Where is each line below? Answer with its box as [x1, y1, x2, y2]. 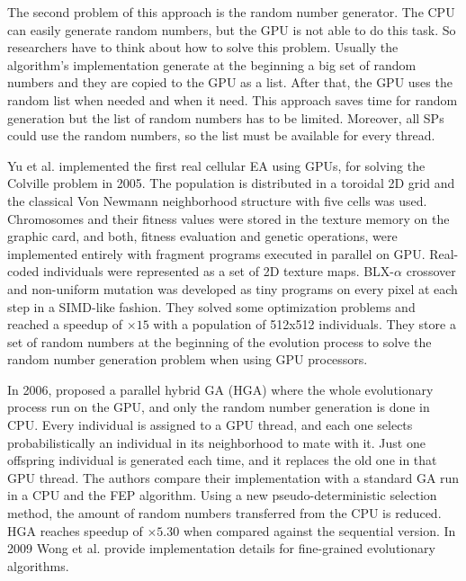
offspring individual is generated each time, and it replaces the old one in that [7, 451, 437, 469]
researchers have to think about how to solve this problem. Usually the [7, 38, 399, 57]
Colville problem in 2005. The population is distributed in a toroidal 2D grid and [7, 174, 455, 192]
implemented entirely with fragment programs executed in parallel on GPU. [7, 244, 426, 263]
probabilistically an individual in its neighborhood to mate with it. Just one [7, 433, 426, 451]
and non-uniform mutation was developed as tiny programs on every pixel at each [7, 279, 458, 298]
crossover [406, 262, 456, 281]
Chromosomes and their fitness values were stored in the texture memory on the [7, 209, 450, 228]
